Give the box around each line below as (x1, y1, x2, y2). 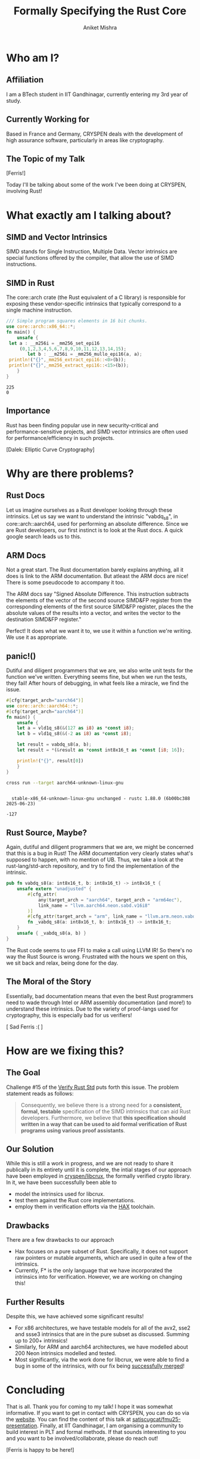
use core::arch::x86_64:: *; (6, 324, 76, 330)
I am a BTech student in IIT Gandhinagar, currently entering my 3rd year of (6, 91, 189, 98)
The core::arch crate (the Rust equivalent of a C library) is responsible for (6, 294, 186, 301)
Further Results (6, 1297, 65, 1307)
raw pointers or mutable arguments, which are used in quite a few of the (14, 1254, 192, 1261)
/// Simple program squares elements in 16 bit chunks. (6, 318, 148, 324)
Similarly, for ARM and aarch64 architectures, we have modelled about (14, 1343, 189, 1350)
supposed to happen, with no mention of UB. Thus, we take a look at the (6, 856, 183, 863)
